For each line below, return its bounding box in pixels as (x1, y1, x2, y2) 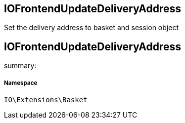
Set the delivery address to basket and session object (4, 23, 179, 32)
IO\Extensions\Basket (4, 96, 88, 104)
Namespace (4, 79, 38, 86)
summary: (4, 61, 37, 70)
